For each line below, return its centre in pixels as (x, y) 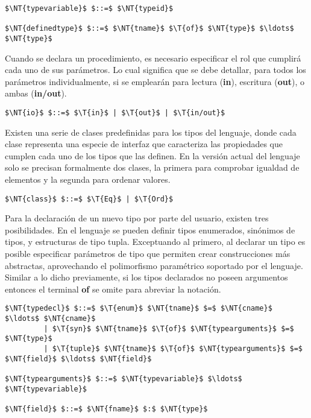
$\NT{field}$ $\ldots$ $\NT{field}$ (78, 359)
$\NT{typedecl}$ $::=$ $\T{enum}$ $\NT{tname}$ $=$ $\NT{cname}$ (139, 309)
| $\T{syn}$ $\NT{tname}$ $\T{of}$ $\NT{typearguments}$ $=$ (169, 328)
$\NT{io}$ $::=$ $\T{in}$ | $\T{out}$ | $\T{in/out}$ (115, 113)
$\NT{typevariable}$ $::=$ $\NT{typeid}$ (89, 8)
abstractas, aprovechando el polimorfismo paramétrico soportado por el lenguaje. (154, 265)
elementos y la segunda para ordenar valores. (88, 179)
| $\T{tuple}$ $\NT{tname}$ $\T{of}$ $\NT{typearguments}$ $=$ (173, 349)
